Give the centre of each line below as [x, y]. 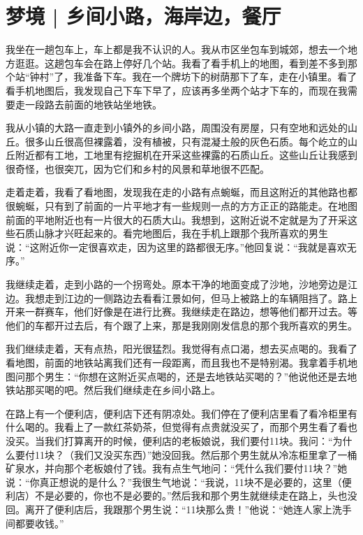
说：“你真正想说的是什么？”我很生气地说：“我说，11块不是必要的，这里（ [174, 481]
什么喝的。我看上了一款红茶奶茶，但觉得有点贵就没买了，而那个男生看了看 [177, 427]
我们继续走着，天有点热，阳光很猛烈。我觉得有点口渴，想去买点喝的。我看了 [181, 349]
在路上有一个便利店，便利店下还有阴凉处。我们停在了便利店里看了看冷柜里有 [181, 413]
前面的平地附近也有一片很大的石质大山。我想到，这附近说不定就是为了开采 [177, 219]
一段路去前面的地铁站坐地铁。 [93, 104]
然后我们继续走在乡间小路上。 [152, 390]
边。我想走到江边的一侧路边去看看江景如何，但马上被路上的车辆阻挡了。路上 [181, 298]
